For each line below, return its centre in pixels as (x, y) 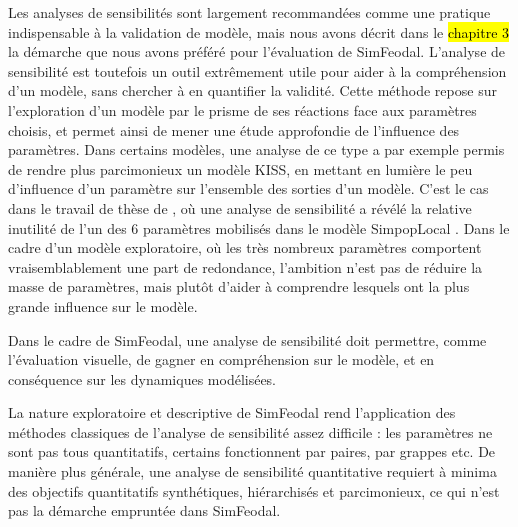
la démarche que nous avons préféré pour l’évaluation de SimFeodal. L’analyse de (257, 51)
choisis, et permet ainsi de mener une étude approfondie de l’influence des (234, 129)
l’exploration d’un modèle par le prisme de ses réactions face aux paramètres (242, 109)
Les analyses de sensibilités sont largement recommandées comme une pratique (249, 12)
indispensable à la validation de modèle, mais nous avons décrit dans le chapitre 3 (259, 31)
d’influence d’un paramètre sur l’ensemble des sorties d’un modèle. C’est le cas (248, 188)
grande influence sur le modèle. (103, 305)
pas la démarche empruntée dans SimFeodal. (144, 510)
